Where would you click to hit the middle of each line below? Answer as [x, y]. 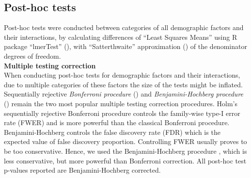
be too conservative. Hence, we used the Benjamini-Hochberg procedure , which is [125, 151]
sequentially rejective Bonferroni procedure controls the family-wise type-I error [122, 113]
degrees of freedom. [32, 56]
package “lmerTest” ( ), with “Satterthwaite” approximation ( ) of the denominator [125, 46]
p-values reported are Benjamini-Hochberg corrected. [82, 170]
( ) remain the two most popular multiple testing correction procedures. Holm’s [121, 103]
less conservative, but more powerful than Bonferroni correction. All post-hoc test [125, 160]
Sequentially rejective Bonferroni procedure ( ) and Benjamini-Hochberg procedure [124, 94]
